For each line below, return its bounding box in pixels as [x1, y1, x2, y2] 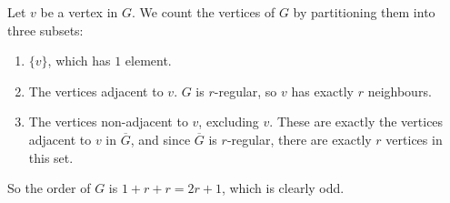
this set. [28, 147, 74, 167]
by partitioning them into [293, 3, 435, 21]
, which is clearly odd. [221, 178, 345, 198]
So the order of [7, 178, 91, 198]
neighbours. [367, 81, 432, 100]
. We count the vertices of [132, 3, 275, 21]
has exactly [291, 81, 355, 100]
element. [125, 51, 172, 70]
